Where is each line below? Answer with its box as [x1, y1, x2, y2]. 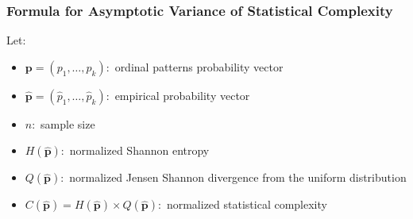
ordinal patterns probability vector [114, 58, 284, 75]
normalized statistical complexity [166, 196, 327, 213]
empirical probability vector [114, 86, 250, 103]
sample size [41, 115, 95, 132]
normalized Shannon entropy [69, 142, 210, 159]
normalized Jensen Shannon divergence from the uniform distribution [69, 169, 407, 186]
